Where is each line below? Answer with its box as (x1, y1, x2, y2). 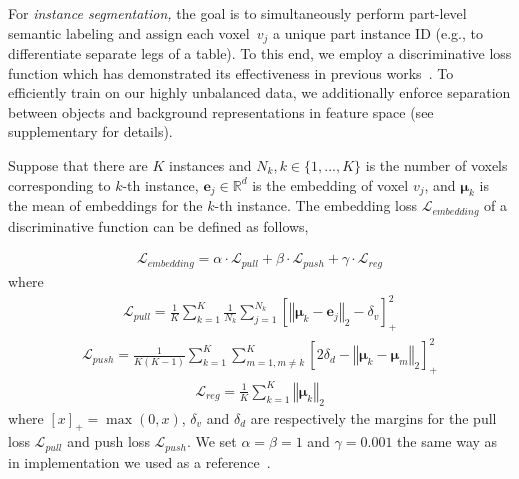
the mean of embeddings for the (8, 195, 203, 216)
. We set (186, 431, 237, 452)
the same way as (397, 431, 498, 452)
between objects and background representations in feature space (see (8, 101, 434, 122)
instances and (168, 155, 252, 176)
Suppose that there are (8, 155, 148, 176)
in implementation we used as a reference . (8, 451, 271, 472)
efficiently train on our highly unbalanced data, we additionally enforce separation (8, 82, 511, 103)
